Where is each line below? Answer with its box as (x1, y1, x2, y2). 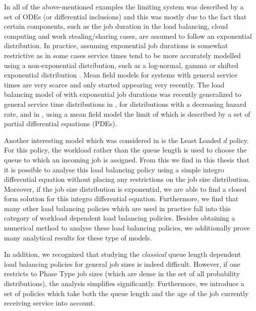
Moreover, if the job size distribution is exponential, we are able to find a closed (4, 183, 247, 194)
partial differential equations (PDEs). (4, 118, 117, 129)
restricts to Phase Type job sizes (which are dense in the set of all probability (4, 268, 240, 279)
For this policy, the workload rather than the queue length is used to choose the (4, 145, 247, 155)
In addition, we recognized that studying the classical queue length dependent (4, 249, 241, 259)
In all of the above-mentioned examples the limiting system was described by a (4, 1, 244, 11)
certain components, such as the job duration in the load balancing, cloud (4, 21, 228, 31)
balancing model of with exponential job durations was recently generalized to (4, 89, 242, 99)
